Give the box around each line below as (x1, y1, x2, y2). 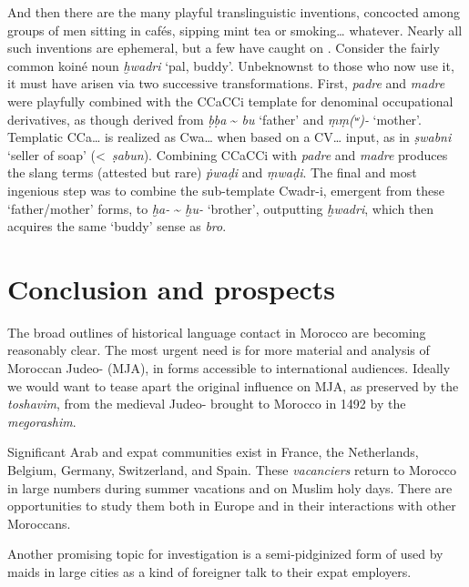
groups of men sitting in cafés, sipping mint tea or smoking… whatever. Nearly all (7, 20, 463, 39)
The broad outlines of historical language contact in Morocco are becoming (7, 322, 426, 341)
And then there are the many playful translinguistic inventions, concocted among (7, 3, 460, 21)
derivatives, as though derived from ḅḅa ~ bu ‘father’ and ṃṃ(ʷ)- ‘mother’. (7, 109, 422, 128)
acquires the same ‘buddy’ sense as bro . (7, 217, 227, 236)
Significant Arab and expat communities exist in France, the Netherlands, (7, 442, 419, 461)
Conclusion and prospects (7, 269, 335, 307)
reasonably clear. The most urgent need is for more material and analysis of (7, 340, 430, 359)
